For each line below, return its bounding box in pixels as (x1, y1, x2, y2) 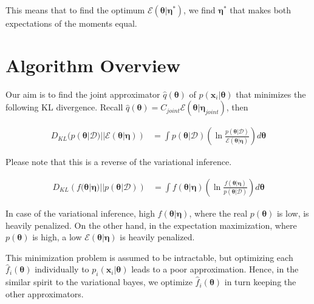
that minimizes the (236, 87, 306, 100)
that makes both (230, 4, 292, 16)
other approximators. (5, 287, 84, 300)
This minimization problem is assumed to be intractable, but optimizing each (5, 251, 293, 263)
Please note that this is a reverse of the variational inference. (5, 155, 232, 168)
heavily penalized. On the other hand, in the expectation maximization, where (5, 218, 297, 231)
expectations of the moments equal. (5, 17, 137, 29)
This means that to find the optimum (5, 4, 145, 16)
